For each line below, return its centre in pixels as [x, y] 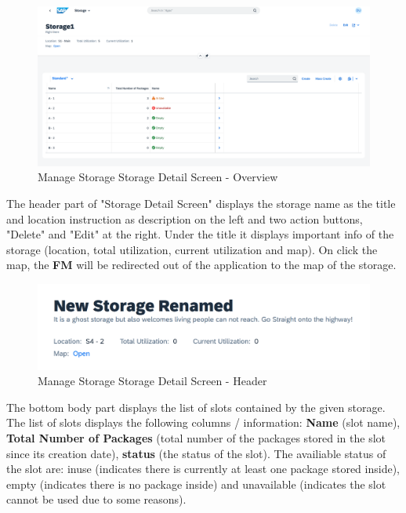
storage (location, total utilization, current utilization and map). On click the [192, 249]
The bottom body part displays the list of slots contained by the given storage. [196, 407]
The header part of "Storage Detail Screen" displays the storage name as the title [201, 203]
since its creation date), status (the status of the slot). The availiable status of [196, 453]
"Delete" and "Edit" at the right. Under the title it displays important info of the [200, 234]
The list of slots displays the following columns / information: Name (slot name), [203, 422]
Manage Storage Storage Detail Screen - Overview [158, 177]
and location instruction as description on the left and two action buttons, [185, 218]
